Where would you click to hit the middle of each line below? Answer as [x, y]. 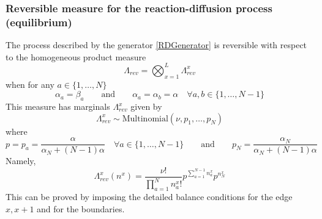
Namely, [21, 161]
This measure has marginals [58, 106]
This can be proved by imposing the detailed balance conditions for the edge [149, 197]
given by [146, 106]
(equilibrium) [39, 22]
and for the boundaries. [81, 208]
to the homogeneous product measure [76, 56]
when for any [30, 84]
